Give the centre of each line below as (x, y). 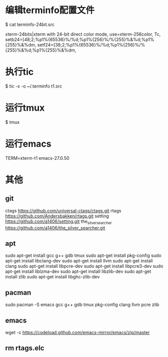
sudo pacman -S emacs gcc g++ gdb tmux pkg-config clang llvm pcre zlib (82, 305)
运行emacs (28, 144)
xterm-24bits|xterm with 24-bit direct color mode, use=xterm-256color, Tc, (83, 34)
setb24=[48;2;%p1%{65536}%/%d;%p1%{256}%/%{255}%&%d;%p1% (80, 39)
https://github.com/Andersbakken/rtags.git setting (57, 216)
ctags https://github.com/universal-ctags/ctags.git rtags (63, 210)
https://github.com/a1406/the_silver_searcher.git (55, 228)
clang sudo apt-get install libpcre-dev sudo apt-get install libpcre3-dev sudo (84, 266)
